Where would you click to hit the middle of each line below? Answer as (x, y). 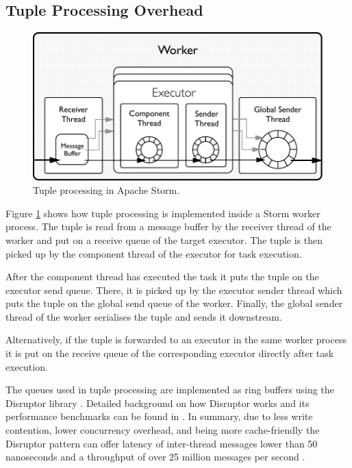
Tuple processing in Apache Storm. (106, 190)
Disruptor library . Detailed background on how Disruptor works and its (158, 403)
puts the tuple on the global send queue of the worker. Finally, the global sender (174, 303)
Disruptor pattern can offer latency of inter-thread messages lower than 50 (162, 443)
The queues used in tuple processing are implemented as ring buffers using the (170, 390)
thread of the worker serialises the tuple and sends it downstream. (144, 316)
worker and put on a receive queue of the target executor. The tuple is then (164, 239)
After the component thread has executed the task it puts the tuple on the (162, 276)
